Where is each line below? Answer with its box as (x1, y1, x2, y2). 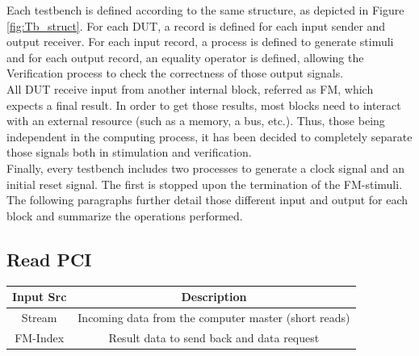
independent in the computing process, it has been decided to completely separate (6, 128, 413, 144)
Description (181, 288, 247, 305)
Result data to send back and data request (108, 329, 320, 346)
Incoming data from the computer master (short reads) (78, 308, 350, 325)
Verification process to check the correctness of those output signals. (6, 65, 344, 82)
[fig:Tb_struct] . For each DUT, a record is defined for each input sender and (6, 17, 386, 34)
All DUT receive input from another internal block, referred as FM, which (6, 80, 374, 97)
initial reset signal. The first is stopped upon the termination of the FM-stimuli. (6, 175, 403, 192)
